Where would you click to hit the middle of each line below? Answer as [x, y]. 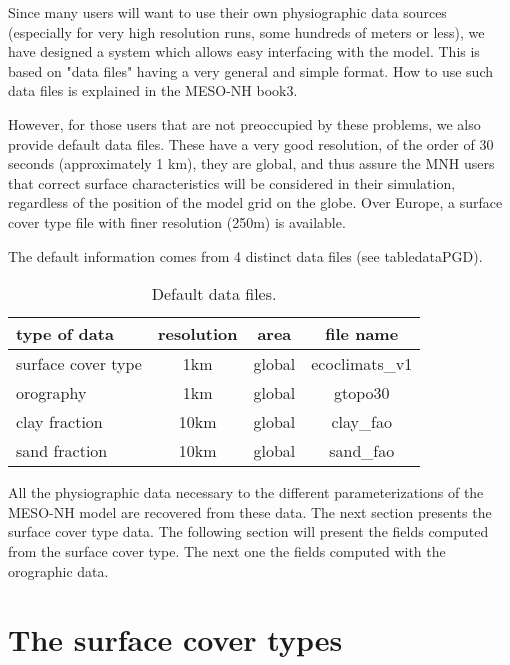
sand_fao [362, 451]
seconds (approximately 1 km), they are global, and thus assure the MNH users [251, 163]
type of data [65, 334]
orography [51, 393]
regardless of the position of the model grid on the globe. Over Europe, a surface [255, 202]
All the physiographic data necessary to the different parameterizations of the [246, 492]
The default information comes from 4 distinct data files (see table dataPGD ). [245, 255]
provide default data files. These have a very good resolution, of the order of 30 [251, 143]
